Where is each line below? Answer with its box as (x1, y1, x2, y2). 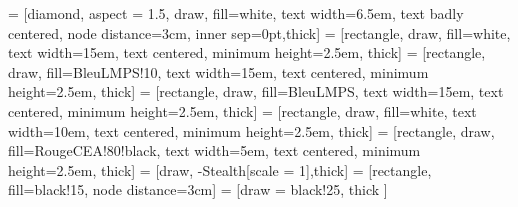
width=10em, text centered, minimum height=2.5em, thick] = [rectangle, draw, (8, 120, 495, 141)
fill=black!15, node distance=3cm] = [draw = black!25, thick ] (8, 179, 388, 200)
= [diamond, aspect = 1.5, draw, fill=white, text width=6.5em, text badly (8, 3, 464, 23)
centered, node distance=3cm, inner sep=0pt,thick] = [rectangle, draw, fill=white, (8, 22, 511, 43)
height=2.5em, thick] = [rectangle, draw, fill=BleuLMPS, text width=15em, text (8, 81, 504, 102)
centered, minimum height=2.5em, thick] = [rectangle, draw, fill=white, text (8, 100, 477, 121)
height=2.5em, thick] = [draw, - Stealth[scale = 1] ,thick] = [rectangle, (8, 159, 432, 180)
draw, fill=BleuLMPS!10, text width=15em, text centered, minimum (8, 61, 429, 82)
